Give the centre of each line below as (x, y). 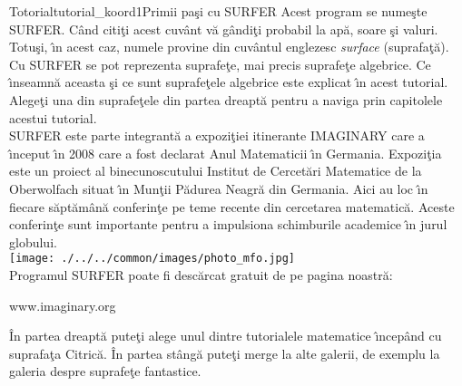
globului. (33, 241)
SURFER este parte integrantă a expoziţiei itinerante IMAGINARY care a (217, 135)
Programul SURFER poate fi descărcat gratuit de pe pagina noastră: (201, 274)
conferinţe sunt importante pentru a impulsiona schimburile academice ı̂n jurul (228, 224)
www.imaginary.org (63, 305)
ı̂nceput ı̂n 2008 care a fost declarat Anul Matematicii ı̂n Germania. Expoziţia (226, 153)
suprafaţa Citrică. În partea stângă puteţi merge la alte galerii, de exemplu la (225, 353)
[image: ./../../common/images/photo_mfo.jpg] (152, 259)
